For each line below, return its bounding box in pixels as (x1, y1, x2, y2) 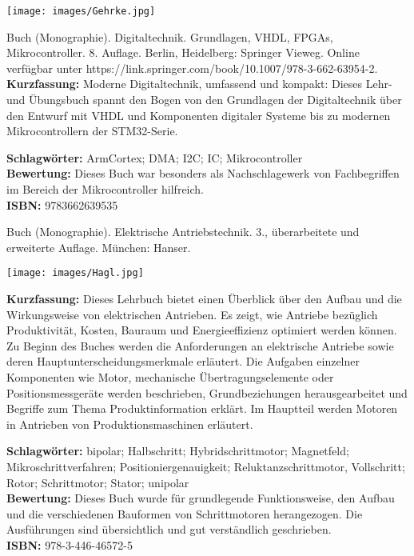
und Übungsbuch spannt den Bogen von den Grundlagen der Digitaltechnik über (6, 91, 402, 108)
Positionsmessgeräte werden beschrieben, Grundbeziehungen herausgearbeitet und (6, 384, 408, 401)
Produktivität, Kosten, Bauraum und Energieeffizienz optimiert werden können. (6, 322, 397, 338)
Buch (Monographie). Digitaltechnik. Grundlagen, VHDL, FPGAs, (6, 28, 333, 45)
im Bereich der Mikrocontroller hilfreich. (6, 181, 205, 197)
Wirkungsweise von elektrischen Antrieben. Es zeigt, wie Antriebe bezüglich (6, 306, 378, 322)
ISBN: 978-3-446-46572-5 (6, 536, 133, 553)
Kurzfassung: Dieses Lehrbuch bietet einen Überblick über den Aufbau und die (6, 290, 402, 307)
